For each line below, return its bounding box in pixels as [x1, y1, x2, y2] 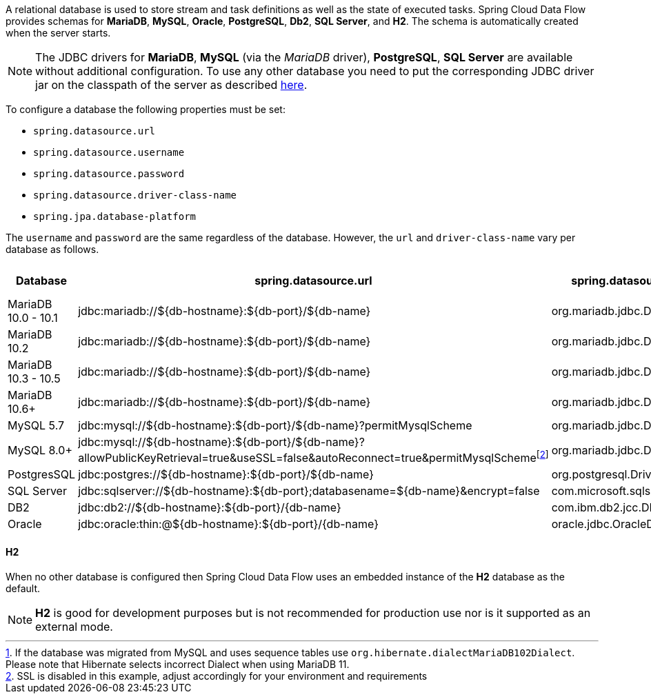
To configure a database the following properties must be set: [6, 103, 286, 115]
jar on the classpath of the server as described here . [35, 78, 308, 92]
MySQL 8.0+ [8, 443, 72, 457]
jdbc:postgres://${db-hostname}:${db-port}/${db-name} [78, 467, 374, 482]
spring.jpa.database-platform [33, 211, 197, 222]
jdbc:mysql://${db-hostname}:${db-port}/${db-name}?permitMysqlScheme [78, 418, 472, 432]
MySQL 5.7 [8, 418, 65, 432]
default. [6, 582, 41, 594]
